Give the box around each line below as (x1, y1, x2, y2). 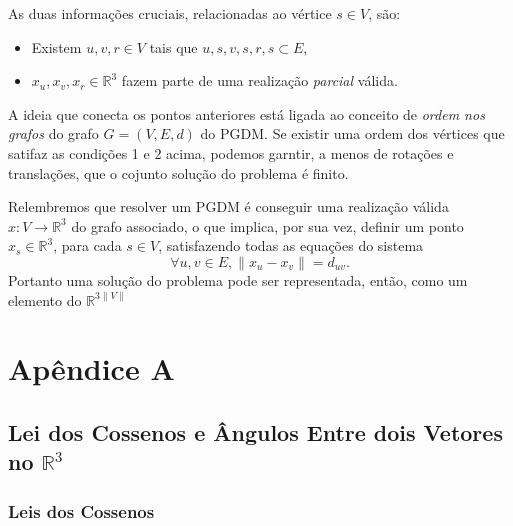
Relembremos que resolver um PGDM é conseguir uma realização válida (8, 196, 449, 217)
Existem (31, 36, 82, 57)
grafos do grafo (8, 123, 99, 144)
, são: (368, 3, 401, 23)
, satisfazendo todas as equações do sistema (158, 235, 424, 256)
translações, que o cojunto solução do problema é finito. (8, 162, 349, 183)
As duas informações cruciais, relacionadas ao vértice (8, 3, 332, 23)
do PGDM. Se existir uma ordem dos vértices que (200, 123, 505, 144)
